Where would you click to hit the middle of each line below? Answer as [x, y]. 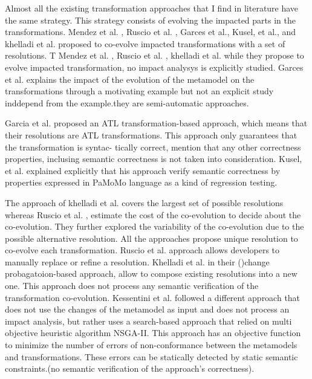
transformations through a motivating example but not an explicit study [139, 91]
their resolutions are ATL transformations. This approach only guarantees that [151, 134]
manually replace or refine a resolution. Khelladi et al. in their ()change [137, 261]
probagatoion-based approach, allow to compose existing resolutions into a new [151, 274]
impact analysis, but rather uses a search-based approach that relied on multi [148, 321]
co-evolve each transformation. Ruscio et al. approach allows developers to [142, 250]
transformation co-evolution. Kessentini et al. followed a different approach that [153, 297]
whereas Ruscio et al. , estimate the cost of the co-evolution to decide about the [153, 214]
